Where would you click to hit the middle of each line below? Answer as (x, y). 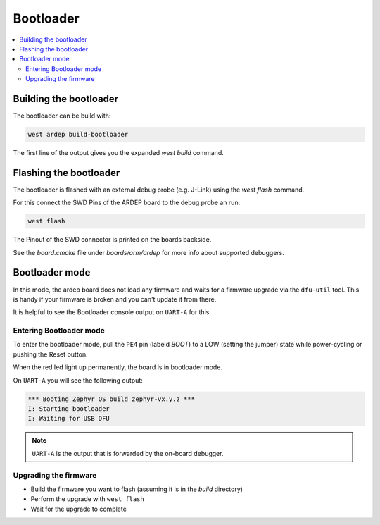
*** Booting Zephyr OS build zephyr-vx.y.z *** (111, 399)
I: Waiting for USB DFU (69, 419)
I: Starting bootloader (69, 409)
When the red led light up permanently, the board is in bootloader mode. (118, 367)
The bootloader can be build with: (62, 116)
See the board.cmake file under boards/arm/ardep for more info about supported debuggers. (149, 252)
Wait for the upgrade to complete (78, 509)
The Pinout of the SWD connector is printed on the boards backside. (112, 240)
